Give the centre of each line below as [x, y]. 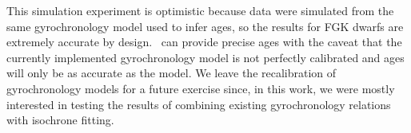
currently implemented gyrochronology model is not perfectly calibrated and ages [205, 57]
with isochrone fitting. [60, 120]
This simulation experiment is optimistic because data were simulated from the [200, 10]
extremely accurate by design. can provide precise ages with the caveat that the [204, 42]
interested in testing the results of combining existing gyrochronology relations [199, 104]
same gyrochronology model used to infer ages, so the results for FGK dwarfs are [205, 26]
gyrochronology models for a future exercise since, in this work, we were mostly [201, 88]
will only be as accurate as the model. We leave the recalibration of [172, 73]
